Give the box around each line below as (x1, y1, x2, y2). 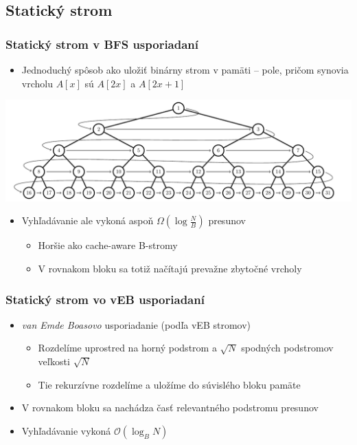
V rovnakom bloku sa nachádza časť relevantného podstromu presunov (21, 400, 319, 415)
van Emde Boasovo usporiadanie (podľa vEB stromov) (21, 317, 251, 332)
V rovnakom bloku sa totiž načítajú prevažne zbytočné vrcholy (38, 261, 302, 276)
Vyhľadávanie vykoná (21, 423, 111, 437)
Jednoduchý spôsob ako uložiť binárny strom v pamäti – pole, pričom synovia (21, 63, 349, 76)
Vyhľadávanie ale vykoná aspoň (21, 213, 154, 228)
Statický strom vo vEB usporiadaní (5, 290, 205, 307)
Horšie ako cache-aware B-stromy (38, 238, 178, 252)
